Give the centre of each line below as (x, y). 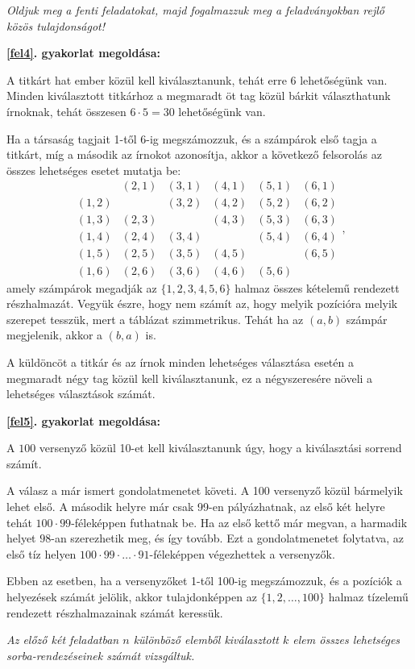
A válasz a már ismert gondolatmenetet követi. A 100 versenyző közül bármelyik (205, 490)
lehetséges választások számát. (81, 394)
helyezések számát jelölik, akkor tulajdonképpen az (132, 597)
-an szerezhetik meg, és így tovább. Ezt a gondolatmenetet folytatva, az (228, 538)
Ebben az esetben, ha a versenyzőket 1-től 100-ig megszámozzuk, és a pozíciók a (204, 581)
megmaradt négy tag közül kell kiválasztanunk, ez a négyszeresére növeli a (190, 378)
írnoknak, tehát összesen (66, 111)
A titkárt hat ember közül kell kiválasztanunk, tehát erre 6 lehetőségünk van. (197, 79)
